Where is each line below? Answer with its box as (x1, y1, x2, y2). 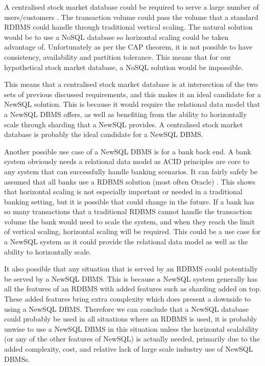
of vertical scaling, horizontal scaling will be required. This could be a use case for (4, 226, 261, 237)
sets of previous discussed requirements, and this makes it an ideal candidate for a (4, 88, 261, 99)
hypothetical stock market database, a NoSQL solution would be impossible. (4, 61, 244, 72)
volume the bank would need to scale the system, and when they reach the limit (4, 216, 255, 226)
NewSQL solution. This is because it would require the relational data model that (4, 99, 260, 109)
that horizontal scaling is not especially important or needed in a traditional (4, 186, 243, 197)
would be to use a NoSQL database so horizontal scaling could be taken (4, 31, 229, 42)
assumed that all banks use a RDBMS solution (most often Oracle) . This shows (4, 176, 256, 187)
